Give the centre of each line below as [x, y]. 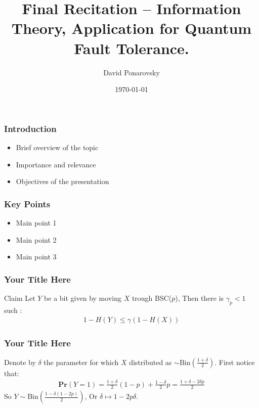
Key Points [27, 203]
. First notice [235, 362]
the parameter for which [81, 362]
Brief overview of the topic [57, 147]
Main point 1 [36, 222]
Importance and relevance [56, 164]
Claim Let [20, 298]
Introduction [30, 128]
